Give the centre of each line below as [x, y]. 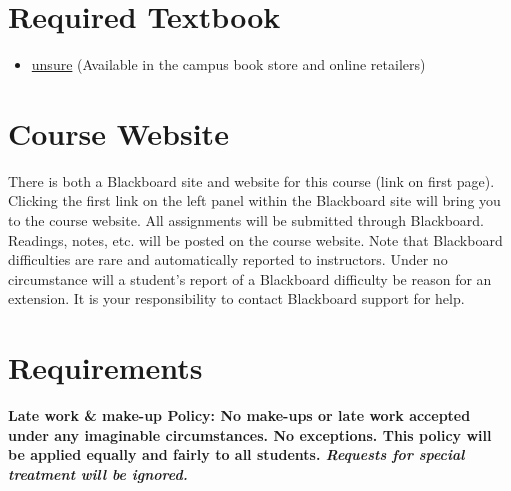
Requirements [105, 367]
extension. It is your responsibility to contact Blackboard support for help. [236, 298]
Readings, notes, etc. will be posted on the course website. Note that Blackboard [255, 239]
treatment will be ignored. [98, 473]
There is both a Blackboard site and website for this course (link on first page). [251, 180]
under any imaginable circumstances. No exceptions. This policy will [250, 434]
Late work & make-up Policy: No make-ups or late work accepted [239, 415]
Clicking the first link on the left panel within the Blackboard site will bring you [254, 200]
